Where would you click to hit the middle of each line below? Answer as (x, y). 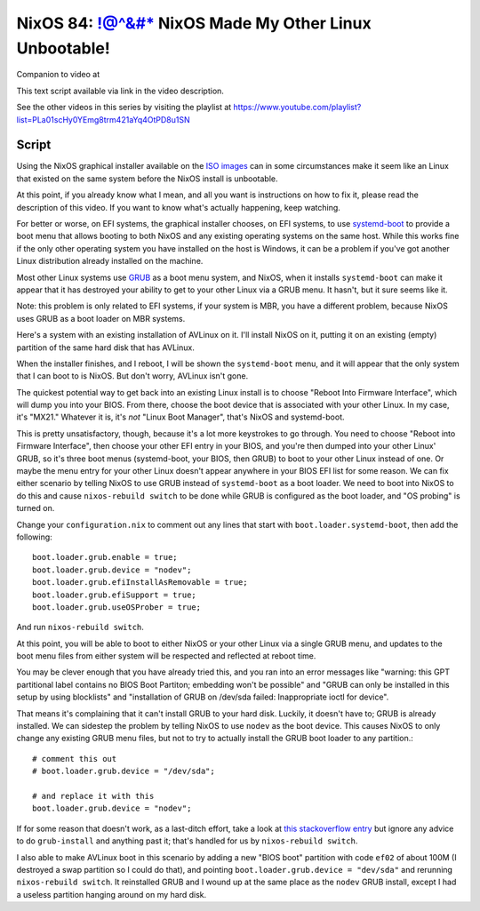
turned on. (36, 508)
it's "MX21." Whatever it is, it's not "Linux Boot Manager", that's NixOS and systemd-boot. (181, 417)
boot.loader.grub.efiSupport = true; (115, 595)
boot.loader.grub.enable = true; (105, 557)
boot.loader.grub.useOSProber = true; (117, 607)
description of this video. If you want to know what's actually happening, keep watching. (179, 207)
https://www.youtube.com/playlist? (297, 108)
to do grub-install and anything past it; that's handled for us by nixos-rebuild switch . (187, 841)
